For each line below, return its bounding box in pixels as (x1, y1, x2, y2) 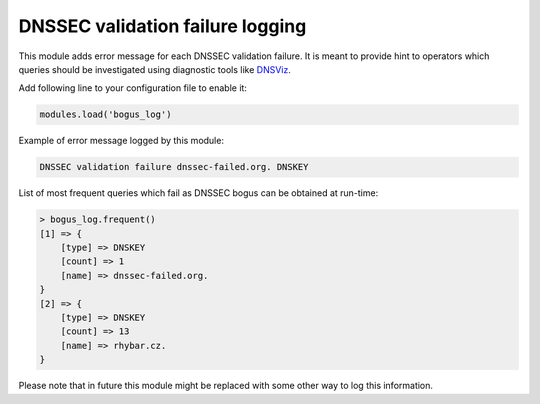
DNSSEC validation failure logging (18, 15, 307, 37)
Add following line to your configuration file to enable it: (18, 82, 247, 94)
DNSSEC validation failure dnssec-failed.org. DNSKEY (39, 161, 309, 173)
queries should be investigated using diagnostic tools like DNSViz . (18, 63, 292, 75)
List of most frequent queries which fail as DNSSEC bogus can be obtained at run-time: (18, 187, 379, 199)
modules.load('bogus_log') (39, 109, 172, 120)
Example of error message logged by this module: (18, 135, 225, 147)
